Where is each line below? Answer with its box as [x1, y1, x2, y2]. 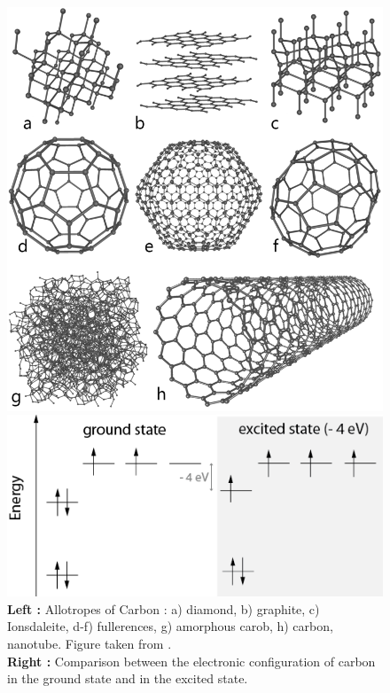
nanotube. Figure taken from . [7, 635, 172, 653]
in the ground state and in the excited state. [7, 669, 248, 688]
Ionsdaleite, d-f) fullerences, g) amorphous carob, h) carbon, [7, 617, 333, 635]
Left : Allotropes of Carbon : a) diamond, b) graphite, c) [7, 599, 320, 618]
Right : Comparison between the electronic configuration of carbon [7, 651, 376, 670]
